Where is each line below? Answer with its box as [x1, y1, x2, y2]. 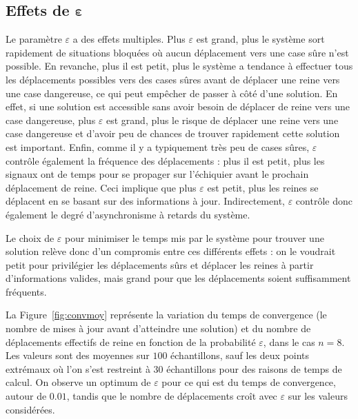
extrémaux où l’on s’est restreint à [6, 361, 150, 376]
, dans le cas [263, 334, 315, 349]
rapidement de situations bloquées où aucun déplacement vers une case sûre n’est [6, 45, 349, 59]
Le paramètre [6, 32, 62, 46]
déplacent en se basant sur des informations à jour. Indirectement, [6, 194, 285, 208]
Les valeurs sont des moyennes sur [6, 348, 150, 362]
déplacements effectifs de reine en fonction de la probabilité [6, 334, 256, 349]
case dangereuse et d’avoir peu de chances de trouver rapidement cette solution [6, 126, 340, 141]
